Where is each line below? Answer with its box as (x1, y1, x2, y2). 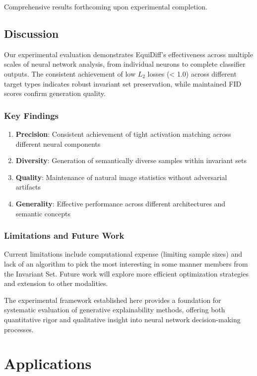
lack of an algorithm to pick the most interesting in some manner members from (4, 258, 248, 269)
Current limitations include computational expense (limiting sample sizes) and (4, 249, 242, 259)
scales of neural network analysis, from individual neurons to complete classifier (4, 59, 246, 69)
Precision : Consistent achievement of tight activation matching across (15, 128, 231, 139)
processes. (4, 324, 34, 334)
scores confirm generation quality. (4, 88, 106, 98)
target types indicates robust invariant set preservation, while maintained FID (4, 78, 242, 89)
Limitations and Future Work (4, 229, 125, 242)
